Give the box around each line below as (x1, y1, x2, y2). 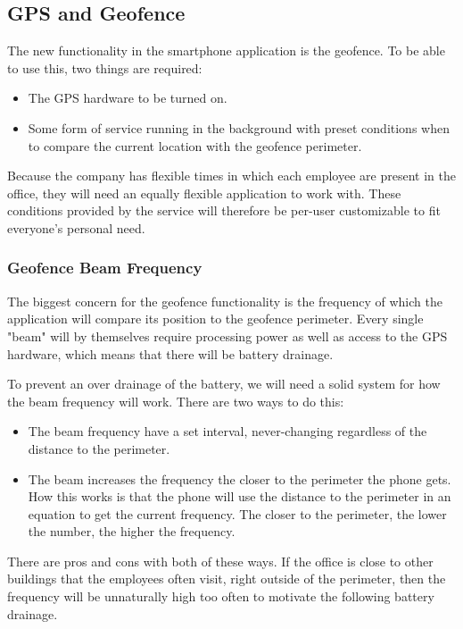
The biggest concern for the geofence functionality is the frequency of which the (7, 291, 442, 310)
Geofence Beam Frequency (7, 256, 203, 279)
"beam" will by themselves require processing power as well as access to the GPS (7, 326, 448, 345)
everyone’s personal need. (7, 218, 145, 237)
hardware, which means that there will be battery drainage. (7, 344, 334, 363)
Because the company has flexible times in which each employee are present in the (7, 166, 456, 185)
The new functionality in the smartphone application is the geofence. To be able (7, 41, 445, 60)
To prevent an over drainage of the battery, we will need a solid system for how (7, 374, 441, 393)
